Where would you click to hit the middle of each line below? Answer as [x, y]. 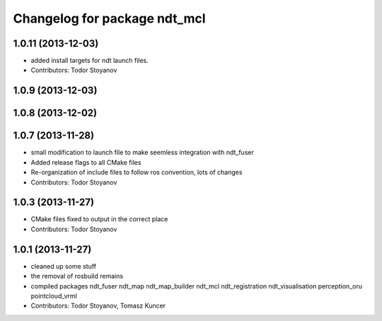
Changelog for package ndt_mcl [109, 18]
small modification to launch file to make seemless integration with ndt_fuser [142, 153]
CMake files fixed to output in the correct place [99, 219]
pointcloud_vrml [54, 296]
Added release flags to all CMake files [86, 162]
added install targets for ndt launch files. [89, 61]
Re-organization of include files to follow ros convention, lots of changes [137, 173]
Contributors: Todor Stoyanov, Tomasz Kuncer [98, 306]
